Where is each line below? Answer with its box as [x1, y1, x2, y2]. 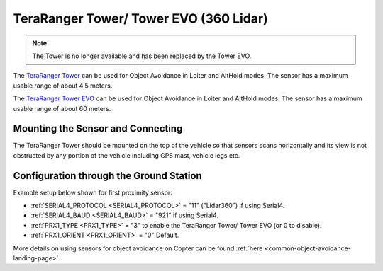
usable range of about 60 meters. [13, 104, 111, 113]
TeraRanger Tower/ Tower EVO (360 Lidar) [13, 11, 269, 26]
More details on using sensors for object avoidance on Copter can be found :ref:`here [13, 244, 263, 253]
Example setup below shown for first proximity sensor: [13, 188, 173, 197]
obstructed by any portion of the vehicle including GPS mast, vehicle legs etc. [13, 151, 240, 159]
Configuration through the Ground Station [13, 170, 202, 182]
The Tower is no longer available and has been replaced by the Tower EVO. [32, 52, 252, 60]
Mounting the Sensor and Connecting [13, 122, 183, 134]
